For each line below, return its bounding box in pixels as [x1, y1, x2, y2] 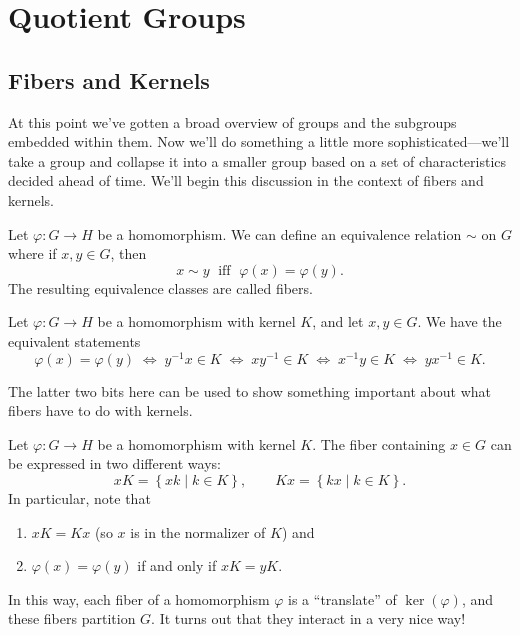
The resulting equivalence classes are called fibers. [8, 277, 313, 298]
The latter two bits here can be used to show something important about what [8, 380, 492, 401]
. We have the [417, 311, 502, 332]
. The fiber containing [312, 433, 446, 454]
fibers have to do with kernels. [8, 400, 193, 421]
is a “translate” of [288, 588, 397, 609]
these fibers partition [8, 608, 136, 629]
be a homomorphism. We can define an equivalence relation [97, 223, 462, 244]
